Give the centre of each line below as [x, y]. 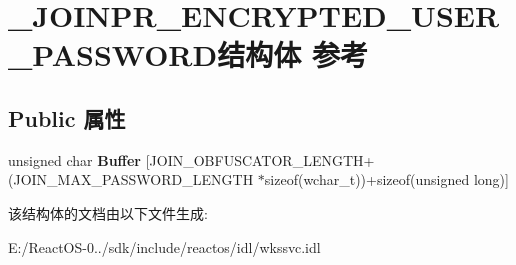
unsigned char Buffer [74, 159]
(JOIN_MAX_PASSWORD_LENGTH [131, 179]
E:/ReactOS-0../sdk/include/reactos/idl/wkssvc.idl [164, 246]
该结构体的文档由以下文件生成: [108, 212]
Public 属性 [67, 117]
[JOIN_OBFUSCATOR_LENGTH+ [260, 159]
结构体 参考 [292, 54]
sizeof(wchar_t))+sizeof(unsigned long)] [386, 179]
